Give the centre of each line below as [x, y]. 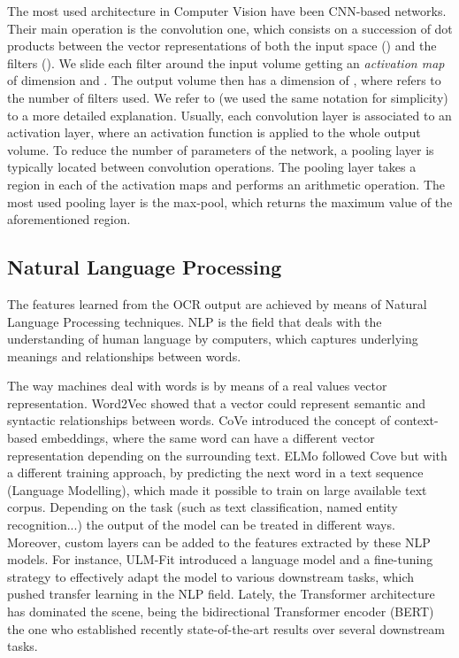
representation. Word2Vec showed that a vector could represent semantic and [217, 403]
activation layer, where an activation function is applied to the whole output [214, 132]
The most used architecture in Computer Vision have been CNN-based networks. [227, 11]
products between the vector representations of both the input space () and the [222, 46]
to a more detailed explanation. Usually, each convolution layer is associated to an [229, 115]
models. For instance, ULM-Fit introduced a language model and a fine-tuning [220, 559]
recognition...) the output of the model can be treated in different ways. [201, 525]
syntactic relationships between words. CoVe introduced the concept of [199, 420]
